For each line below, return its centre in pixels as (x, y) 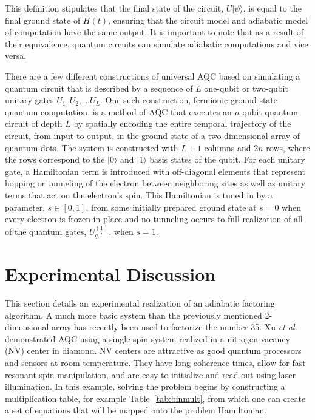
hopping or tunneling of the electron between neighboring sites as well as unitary (155, 183)
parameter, (25, 207)
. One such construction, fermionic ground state (189, 100)
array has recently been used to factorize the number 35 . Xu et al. (174, 327)
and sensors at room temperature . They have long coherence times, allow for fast (155, 363)
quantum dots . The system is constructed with (92, 147)
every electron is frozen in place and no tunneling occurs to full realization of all (154, 219)
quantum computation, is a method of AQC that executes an (118, 111)
